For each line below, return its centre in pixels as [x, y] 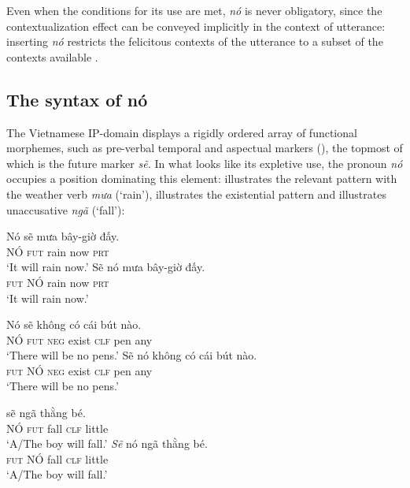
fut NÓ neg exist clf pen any [79, 370]
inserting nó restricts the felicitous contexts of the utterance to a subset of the [195, 41]
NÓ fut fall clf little [57, 428]
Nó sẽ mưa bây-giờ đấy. [63, 236]
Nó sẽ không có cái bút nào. [74, 324]
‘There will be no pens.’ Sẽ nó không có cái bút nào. [132, 355]
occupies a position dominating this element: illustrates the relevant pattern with [202, 179]
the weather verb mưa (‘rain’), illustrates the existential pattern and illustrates [196, 194]
